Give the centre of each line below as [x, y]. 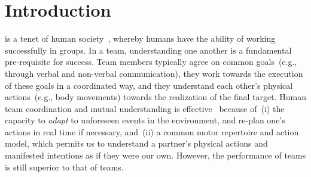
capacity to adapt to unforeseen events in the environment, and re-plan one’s [145, 120]
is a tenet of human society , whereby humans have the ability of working [140, 38]
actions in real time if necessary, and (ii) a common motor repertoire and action [152, 131]
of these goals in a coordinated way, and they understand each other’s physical [149, 85]
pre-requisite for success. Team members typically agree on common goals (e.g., [151, 62]
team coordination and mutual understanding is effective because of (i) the [145, 108]
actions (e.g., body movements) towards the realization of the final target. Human [155, 97]
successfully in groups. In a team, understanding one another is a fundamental [148, 50]
